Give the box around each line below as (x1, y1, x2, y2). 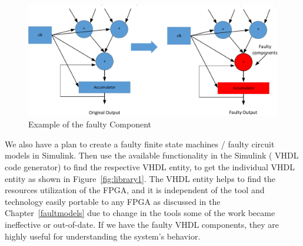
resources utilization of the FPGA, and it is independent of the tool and (5, 184, 265, 196)
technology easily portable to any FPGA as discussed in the (5, 195, 221, 207)
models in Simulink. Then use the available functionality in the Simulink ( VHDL (5, 149, 299, 161)
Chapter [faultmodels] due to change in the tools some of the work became (5, 207, 275, 219)
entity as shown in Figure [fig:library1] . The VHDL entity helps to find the (5, 172, 275, 184)
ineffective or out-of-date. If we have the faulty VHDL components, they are (5, 218, 279, 230)
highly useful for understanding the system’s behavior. (5, 230, 201, 242)
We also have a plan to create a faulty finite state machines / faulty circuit (5, 137, 275, 150)
